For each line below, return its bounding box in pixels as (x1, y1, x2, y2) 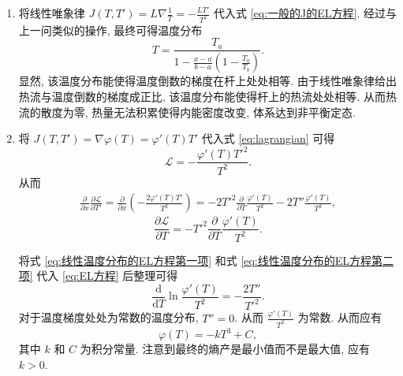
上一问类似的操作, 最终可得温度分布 (18, 21, 203, 38)
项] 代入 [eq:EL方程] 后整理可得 (18, 267, 178, 284)
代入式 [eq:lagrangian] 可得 (201, 130, 335, 147)
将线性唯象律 (18, 5, 85, 20)
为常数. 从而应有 (297, 309, 382, 326)
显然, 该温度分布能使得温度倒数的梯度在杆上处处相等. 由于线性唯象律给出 (18, 73, 397, 89)
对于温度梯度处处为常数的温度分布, (18, 309, 199, 326)
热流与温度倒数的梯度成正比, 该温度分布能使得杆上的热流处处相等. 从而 (18, 87, 386, 104)
